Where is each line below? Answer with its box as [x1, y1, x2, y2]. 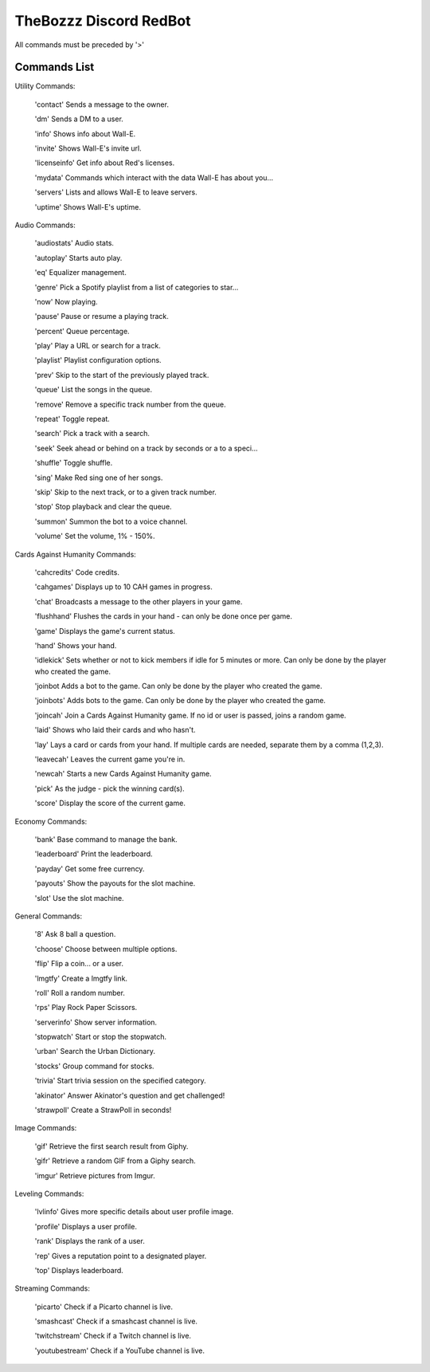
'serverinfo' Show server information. [34, 1017, 158, 1027]
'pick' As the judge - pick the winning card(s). [34, 784, 185, 793]
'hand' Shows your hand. [34, 640, 117, 650]
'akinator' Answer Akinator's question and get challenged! [34, 1091, 225, 1100]
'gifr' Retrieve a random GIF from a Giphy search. [34, 1156, 197, 1166]
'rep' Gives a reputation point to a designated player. [34, 1251, 207, 1260]
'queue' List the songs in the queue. [34, 385, 153, 395]
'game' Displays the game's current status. [34, 626, 175, 635]
